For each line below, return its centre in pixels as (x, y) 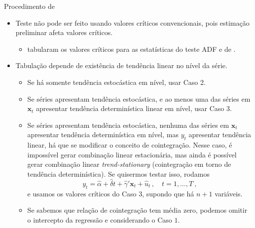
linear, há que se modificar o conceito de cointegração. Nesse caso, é (130, 145)
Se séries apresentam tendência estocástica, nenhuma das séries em (128, 125)
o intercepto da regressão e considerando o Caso (100, 219)
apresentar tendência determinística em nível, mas (103, 134)
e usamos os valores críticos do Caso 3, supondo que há (111, 193)
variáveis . (229, 193)
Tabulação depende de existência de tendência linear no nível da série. (121, 65)
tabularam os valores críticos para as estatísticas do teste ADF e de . (131, 49)
